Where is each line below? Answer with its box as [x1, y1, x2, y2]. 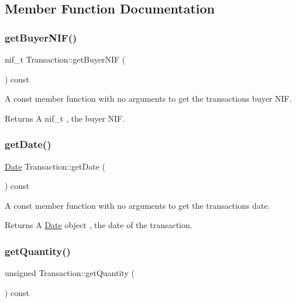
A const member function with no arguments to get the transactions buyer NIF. [5, 92, 292, 105]
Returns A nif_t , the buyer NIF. [5, 112, 125, 124]
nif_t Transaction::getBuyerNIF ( [5, 53, 126, 65]
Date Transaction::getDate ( [5, 160, 106, 172]
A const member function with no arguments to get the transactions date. [5, 199, 270, 211]
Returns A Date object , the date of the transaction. [5, 219, 192, 231]
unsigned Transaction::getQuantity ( [5, 267, 135, 279]
